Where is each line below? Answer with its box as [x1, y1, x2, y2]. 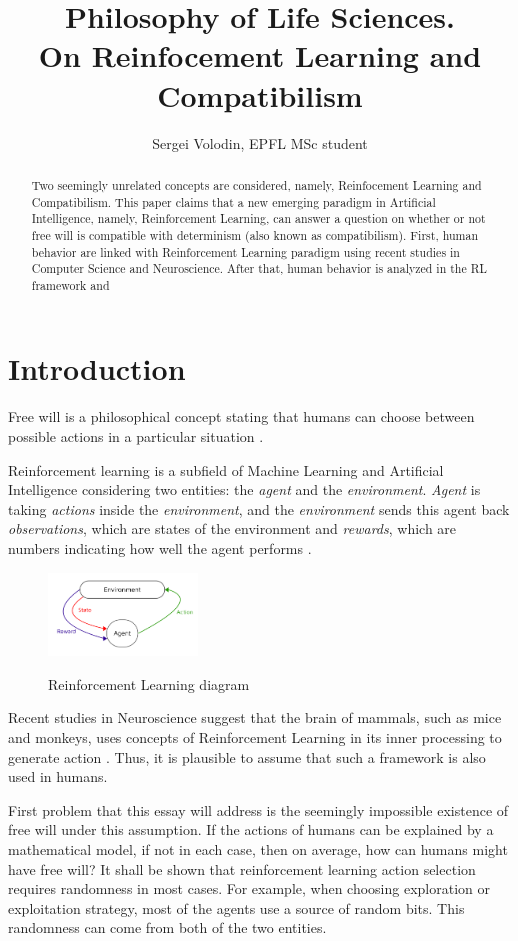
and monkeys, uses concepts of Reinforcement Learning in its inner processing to [8, 727, 502, 748]
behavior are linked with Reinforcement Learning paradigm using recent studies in [31, 243, 460, 260]
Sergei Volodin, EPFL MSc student [152, 132, 368, 153]
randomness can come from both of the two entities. [8, 917, 327, 938]
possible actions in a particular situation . [8, 426, 264, 447]
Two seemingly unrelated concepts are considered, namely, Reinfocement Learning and [31, 176, 482, 193]
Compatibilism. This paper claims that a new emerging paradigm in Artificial [31, 193, 436, 210]
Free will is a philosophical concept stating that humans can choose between [8, 406, 475, 427]
